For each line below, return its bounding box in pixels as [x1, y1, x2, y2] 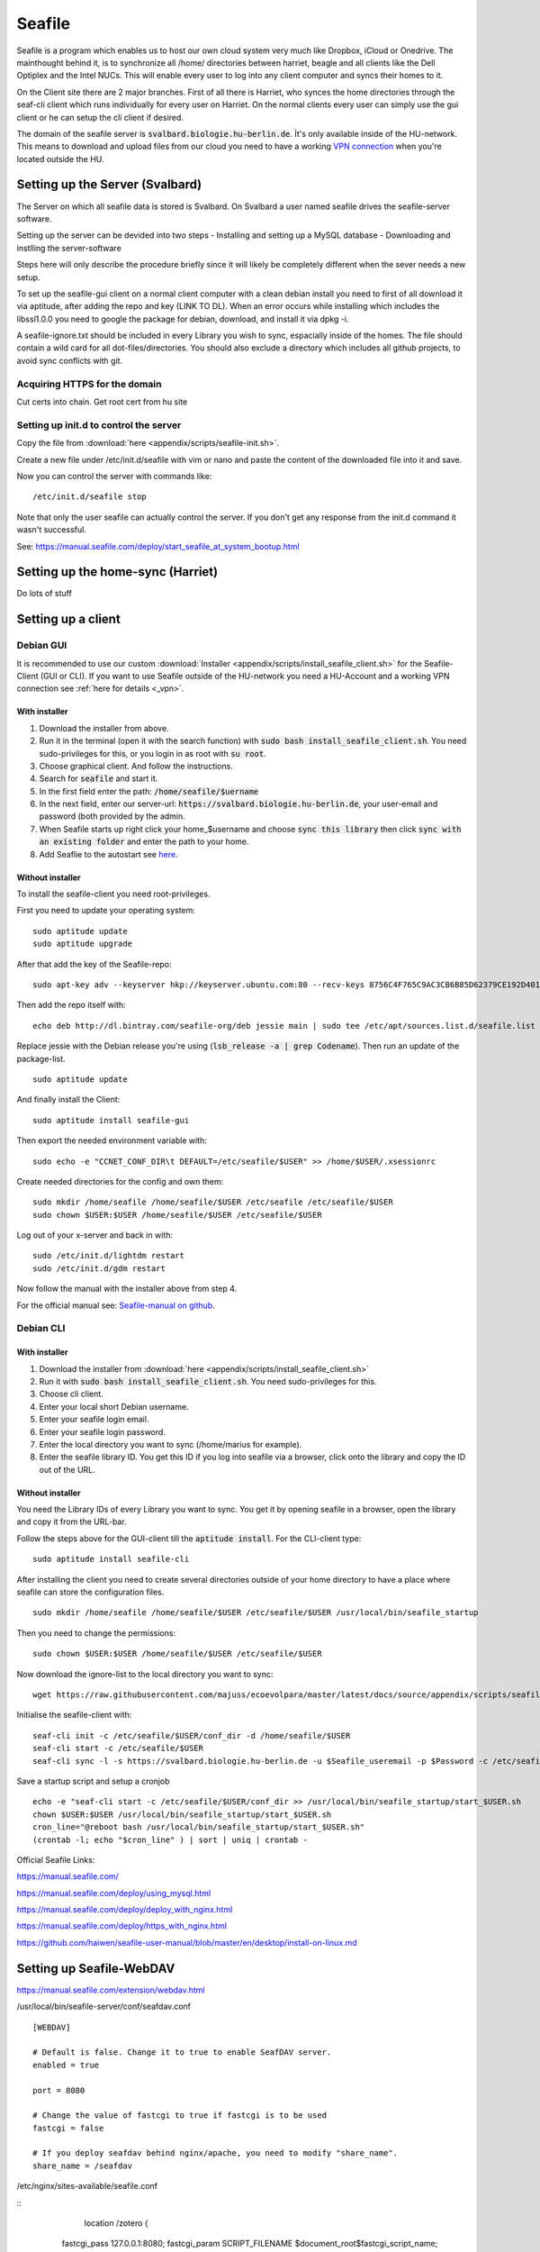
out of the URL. [39, 1464, 96, 1475]
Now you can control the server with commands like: [16, 470, 212, 481]
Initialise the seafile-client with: [16, 1710, 132, 1721]
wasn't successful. [16, 524, 87, 535]
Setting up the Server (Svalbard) [16, 177, 202, 193]
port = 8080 [32, 2085, 85, 2095]
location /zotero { [84, 2218, 148, 2229]
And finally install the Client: [16, 1094, 121, 1105]
